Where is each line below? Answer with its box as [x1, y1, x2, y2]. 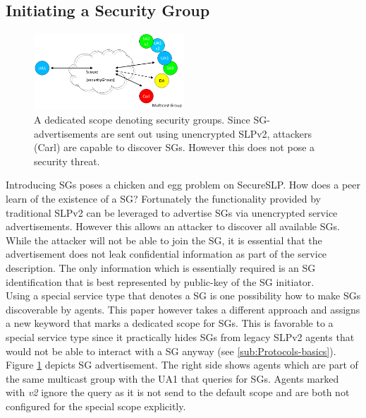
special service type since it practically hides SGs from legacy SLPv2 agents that [6, 329, 355, 344]
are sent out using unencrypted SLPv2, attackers [101, 126, 312, 141]
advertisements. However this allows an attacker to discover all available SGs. [6, 219, 340, 234]
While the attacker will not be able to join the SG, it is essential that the [6, 232, 322, 247]
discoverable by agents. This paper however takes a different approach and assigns [6, 301, 360, 316]
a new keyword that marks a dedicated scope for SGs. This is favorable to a [6, 316, 334, 330]
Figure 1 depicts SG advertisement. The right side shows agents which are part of [6, 357, 358, 372]
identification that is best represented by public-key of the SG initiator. [6, 274, 315, 289]
